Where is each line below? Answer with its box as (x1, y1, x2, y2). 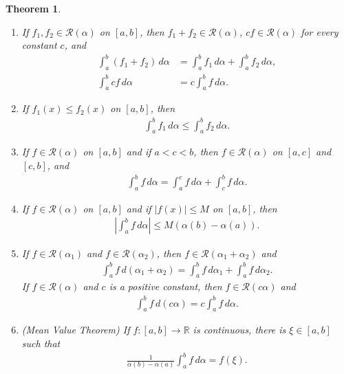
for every (301, 24, 338, 38)
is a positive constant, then (109, 279, 222, 294)
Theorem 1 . (6, 1, 61, 15)
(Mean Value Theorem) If (21, 322, 130, 337)
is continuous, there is (193, 322, 286, 337)
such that (21, 335, 61, 350)
